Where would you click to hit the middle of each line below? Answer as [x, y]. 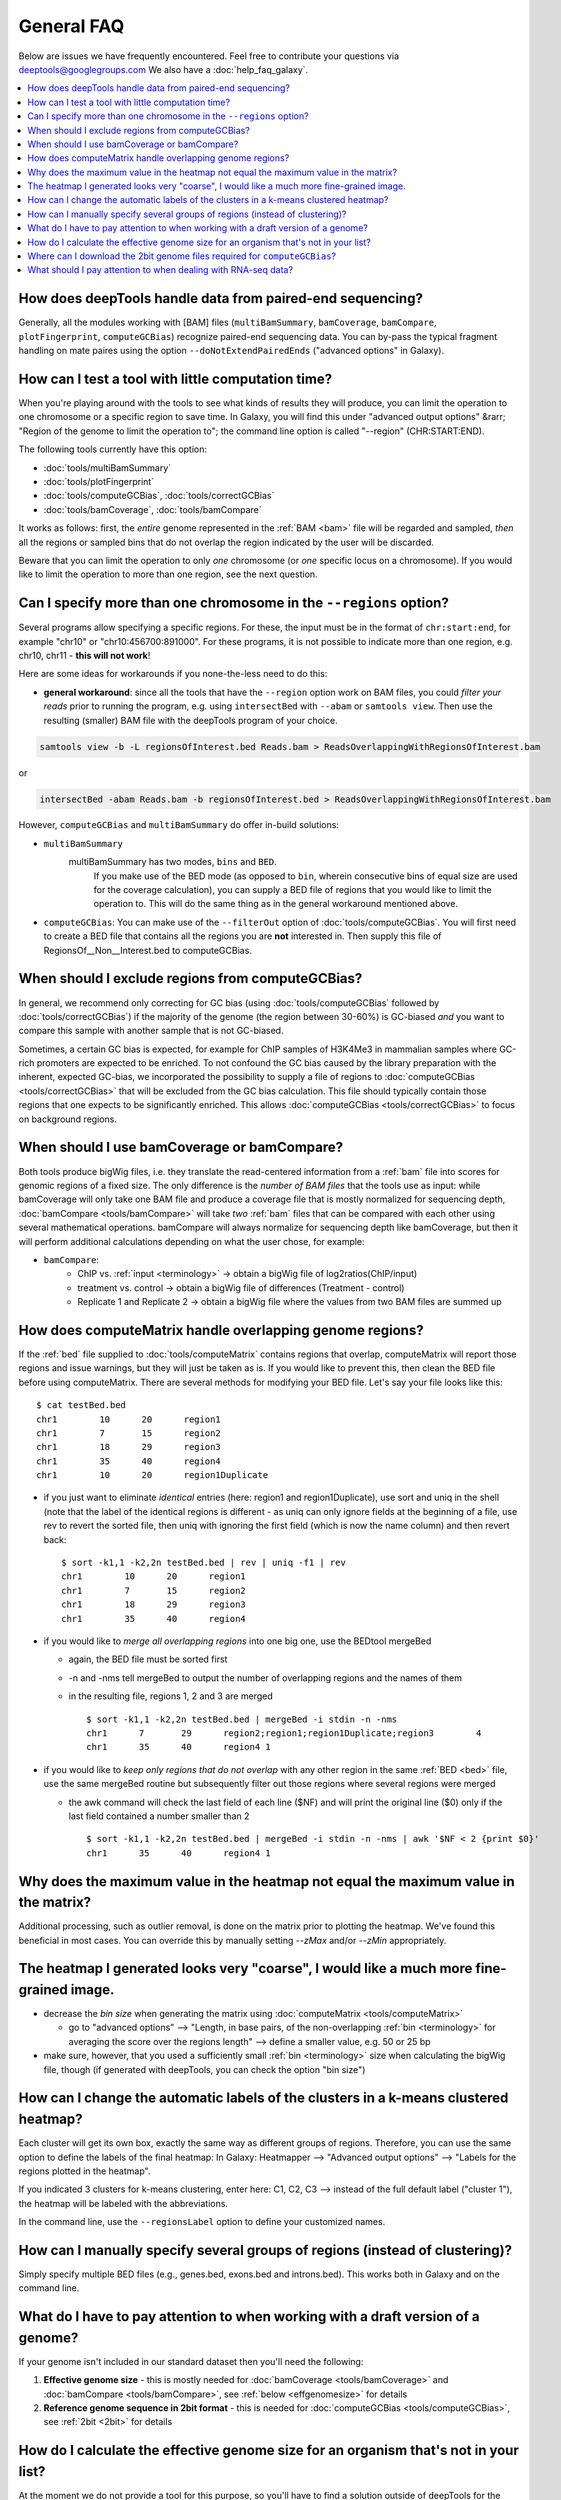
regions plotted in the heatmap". [84, 2171]
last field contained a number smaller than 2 [159, 1816]
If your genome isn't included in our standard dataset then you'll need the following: [191, 2361]
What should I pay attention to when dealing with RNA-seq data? [160, 270]
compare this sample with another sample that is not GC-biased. [151, 1031]
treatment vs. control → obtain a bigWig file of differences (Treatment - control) [241, 1287]
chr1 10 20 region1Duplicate [152, 1475]
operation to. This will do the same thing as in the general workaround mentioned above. [276, 904]
